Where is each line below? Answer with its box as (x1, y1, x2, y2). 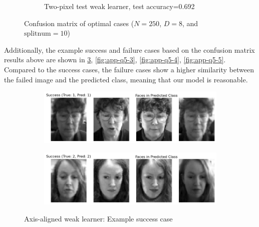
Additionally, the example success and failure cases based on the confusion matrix (4, 44, 255, 55)
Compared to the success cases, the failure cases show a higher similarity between (4, 64, 254, 74)
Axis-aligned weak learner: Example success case (24, 213, 173, 223)
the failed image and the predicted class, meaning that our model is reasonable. (4, 74, 248, 84)
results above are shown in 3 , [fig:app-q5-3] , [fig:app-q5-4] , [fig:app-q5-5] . (4, 54, 226, 65)
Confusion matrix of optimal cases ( (24, 18, 134, 28)
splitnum (24, 30, 51, 38)
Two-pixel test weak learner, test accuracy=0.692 (44, 1, 195, 11)
